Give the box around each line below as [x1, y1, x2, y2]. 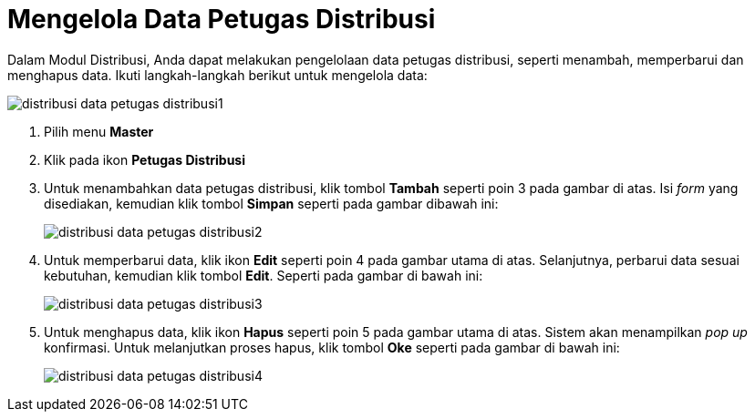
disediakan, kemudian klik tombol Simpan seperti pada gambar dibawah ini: [44, 195, 499, 211]
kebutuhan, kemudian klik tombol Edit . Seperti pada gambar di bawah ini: [44, 267, 483, 283]
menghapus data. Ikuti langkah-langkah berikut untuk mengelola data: [7, 66, 428, 83]
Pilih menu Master [44, 123, 154, 139]
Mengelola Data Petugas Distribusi [7, 4, 436, 35]
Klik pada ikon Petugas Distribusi [44, 151, 245, 168]
